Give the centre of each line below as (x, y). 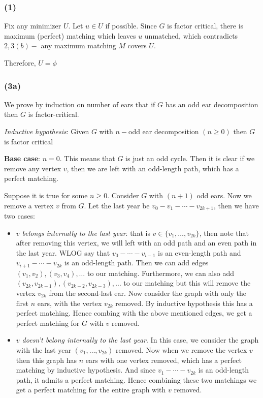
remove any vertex (33, 168)
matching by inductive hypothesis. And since (86, 370)
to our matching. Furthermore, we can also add (160, 273)
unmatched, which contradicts (191, 35)
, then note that (224, 233)
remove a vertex (29, 205)
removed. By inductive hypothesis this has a (184, 303)
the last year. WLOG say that (63, 252)
